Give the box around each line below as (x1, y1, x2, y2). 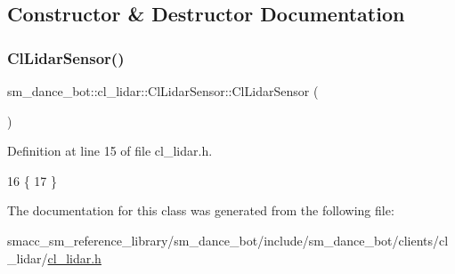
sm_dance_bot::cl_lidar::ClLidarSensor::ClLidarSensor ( (7, 82, 319, 100)
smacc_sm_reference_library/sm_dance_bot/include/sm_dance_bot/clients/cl (7, 230, 449, 249)
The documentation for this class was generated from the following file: (7, 201, 394, 220)
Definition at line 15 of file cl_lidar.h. (7, 141, 213, 160)
